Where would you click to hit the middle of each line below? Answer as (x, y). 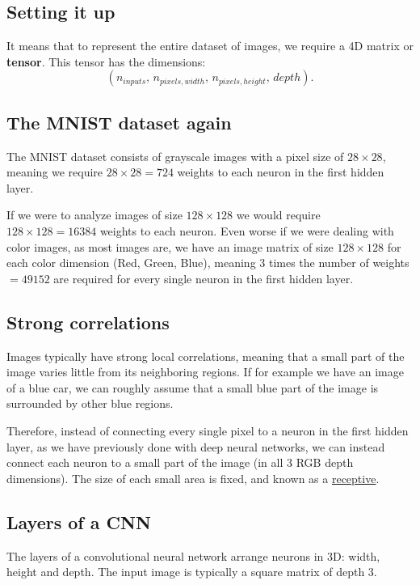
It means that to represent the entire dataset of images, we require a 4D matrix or (210, 46)
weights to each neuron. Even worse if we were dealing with (247, 230)
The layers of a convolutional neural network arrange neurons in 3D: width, (193, 555)
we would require (278, 215)
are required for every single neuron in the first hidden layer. (204, 278)
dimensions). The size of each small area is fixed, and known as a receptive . (193, 478)
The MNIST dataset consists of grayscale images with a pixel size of (175, 156)
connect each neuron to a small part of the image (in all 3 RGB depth (180, 462)
